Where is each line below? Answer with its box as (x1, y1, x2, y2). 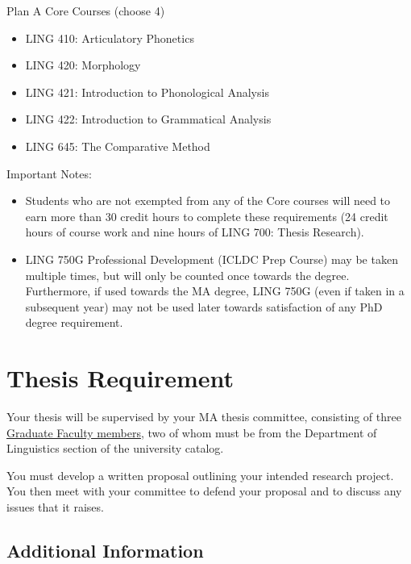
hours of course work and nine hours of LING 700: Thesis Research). (25, 224, 364, 240)
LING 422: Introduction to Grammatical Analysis (25, 111, 272, 127)
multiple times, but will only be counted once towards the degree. (25, 266, 350, 283)
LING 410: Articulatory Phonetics (25, 29, 194, 46)
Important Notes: (6, 165, 92, 182)
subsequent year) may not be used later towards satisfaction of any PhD (25, 298, 383, 315)
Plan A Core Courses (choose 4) (6, 2, 165, 19)
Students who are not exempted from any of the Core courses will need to (25, 192, 391, 209)
